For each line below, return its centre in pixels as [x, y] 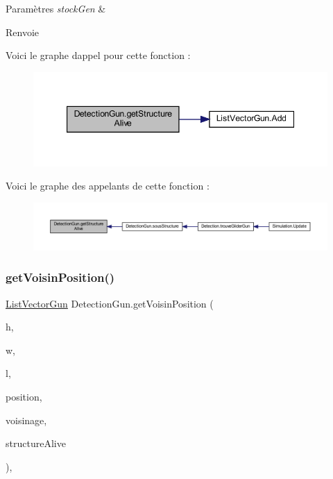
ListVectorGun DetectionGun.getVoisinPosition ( [110, 303]
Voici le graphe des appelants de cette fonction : [108, 186]
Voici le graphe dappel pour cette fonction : [98, 55]
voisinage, [26, 420]
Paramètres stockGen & [56, 8]
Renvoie [23, 32]
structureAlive [36, 443]
